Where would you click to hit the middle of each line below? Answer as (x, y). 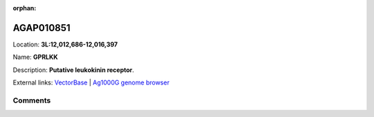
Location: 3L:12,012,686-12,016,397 (65, 44)
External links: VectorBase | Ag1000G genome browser (91, 82)
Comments (32, 100)
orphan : (25, 8)
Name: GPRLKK (35, 57)
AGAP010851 (42, 28)
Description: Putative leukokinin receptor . (73, 70)
